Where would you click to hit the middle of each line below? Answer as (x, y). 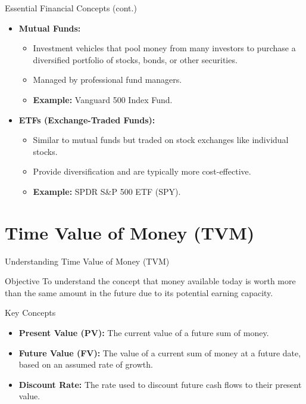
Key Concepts (30, 313)
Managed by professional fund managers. (107, 80)
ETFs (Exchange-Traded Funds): (87, 119)
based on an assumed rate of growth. (86, 364)
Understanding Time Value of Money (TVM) (87, 261)
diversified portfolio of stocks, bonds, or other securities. (135, 59)
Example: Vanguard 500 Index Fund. (103, 99)
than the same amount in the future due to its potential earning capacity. (139, 292)
